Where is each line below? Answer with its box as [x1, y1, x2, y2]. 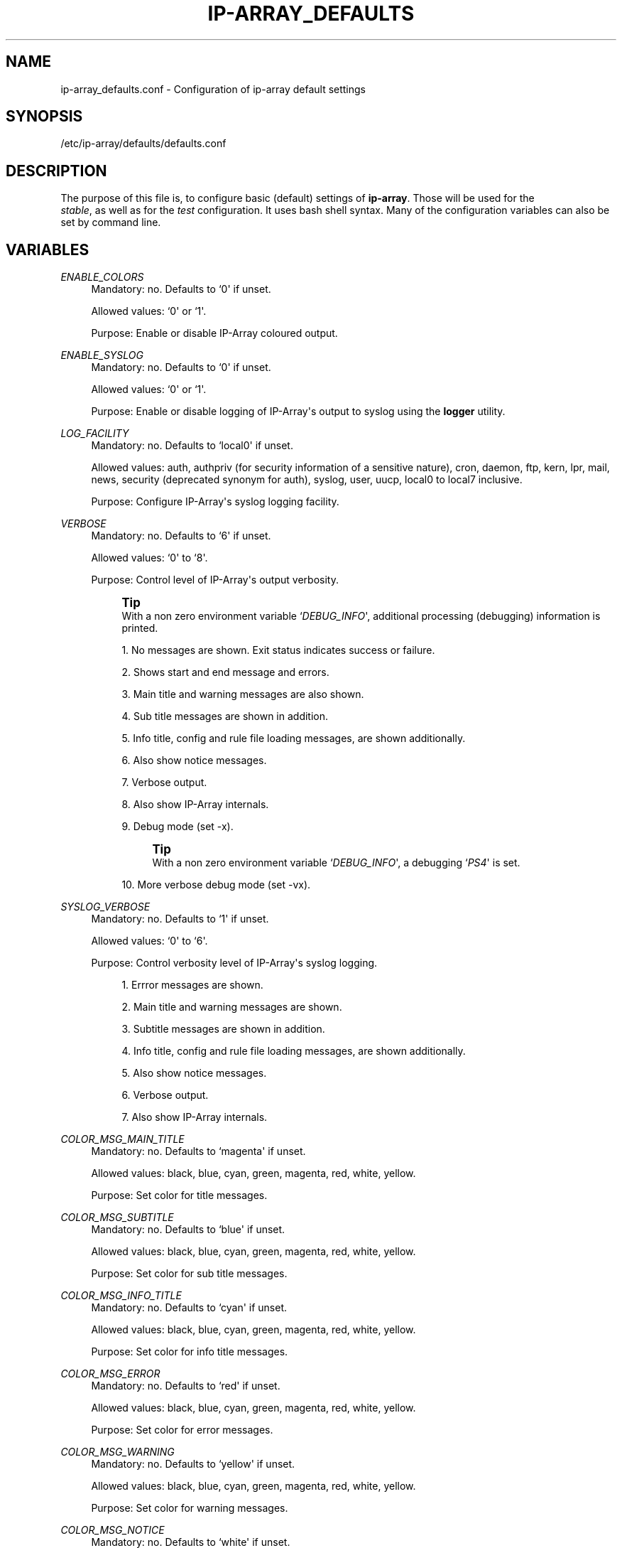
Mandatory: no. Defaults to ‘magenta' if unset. [91, 1145, 306, 1158]
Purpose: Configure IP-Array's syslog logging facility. [91, 495, 339, 508]
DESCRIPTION [6, 161, 107, 180]
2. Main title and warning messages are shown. [121, 1001, 342, 1014]
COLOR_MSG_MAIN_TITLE [60, 1133, 185, 1146]
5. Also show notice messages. [121, 1067, 267, 1080]
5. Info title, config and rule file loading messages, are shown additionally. [121, 732, 466, 745]
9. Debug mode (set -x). [121, 820, 234, 833]
